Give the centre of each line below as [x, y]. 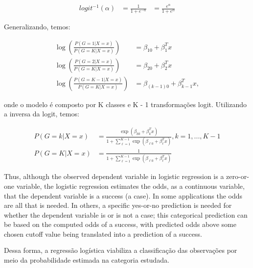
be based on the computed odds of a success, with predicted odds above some [120, 224]
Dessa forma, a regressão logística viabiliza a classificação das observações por [121, 250]
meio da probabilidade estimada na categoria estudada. [87, 260]
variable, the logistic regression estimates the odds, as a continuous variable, [130, 186]
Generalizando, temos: [37, 26]
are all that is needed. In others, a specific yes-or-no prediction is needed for [118, 205]
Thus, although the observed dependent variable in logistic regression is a [114, 176]
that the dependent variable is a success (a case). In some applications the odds [123, 195]
